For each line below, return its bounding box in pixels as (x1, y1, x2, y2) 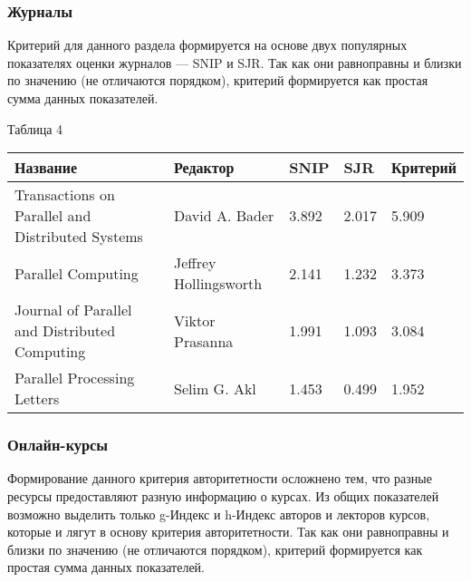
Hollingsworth (174, 273, 263, 295)
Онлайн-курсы (7, 433, 109, 456)
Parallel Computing (14, 262, 139, 284)
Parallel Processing (14, 367, 135, 389)
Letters (14, 388, 60, 410)
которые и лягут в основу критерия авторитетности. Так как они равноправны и (7, 522, 449, 541)
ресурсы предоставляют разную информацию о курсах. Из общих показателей (7, 487, 439, 505)
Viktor (174, 309, 216, 331)
